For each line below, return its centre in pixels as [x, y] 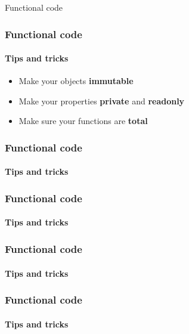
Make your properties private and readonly [102, 100]
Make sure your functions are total [83, 121]
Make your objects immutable [76, 81]
